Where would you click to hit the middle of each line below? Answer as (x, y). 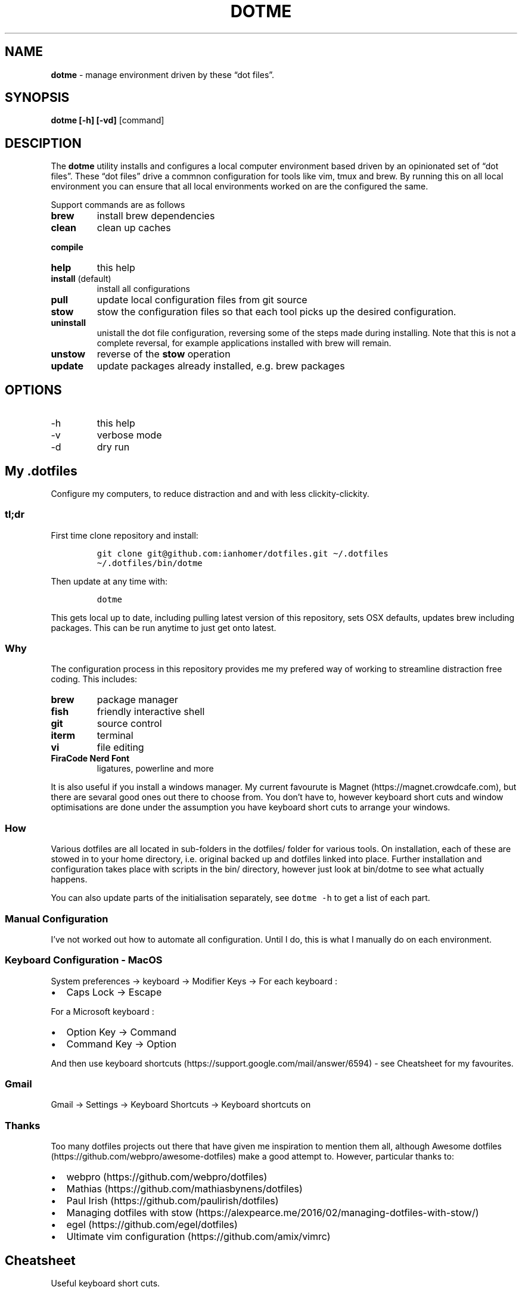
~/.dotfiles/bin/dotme (150, 563)
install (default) (81, 279)
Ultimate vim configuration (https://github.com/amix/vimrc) (198, 1237)
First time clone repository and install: (125, 535)
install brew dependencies (156, 216)
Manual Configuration (57, 919)
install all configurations (143, 289)
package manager (137, 700)
